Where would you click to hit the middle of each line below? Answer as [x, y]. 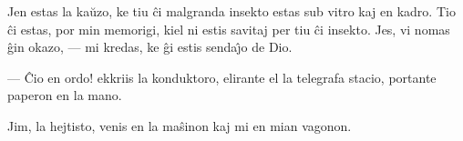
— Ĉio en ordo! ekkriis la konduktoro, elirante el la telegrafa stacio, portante [222, 77]
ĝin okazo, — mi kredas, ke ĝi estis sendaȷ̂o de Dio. [150, 47]
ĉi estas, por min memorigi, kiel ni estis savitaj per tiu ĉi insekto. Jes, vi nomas [229, 29]
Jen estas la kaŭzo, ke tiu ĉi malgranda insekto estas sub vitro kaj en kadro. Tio [231, 11]
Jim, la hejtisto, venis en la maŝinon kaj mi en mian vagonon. [180, 125]
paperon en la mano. [65, 95]
